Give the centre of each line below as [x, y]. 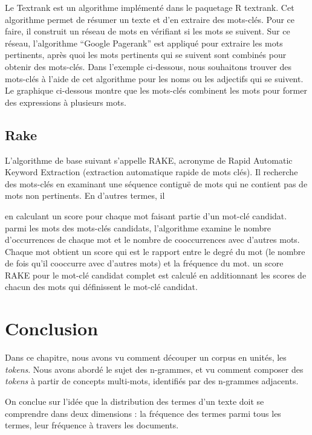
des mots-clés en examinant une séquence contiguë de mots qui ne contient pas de [156, 183]
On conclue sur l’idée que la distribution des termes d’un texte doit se [135, 401]
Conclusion [52, 328]
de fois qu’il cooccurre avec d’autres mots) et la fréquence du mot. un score [144, 263]
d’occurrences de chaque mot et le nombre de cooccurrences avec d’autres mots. [152, 240]
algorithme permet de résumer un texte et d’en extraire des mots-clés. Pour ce [150, 19]
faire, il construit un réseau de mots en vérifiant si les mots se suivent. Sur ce [148, 31]
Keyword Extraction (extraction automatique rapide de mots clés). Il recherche [151, 172]
